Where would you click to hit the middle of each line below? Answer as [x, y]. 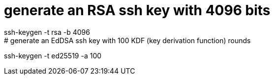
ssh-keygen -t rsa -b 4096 [47, 32]
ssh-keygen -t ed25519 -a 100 [53, 55]
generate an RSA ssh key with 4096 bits [137, 10]
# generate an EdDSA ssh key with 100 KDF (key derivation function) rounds [127, 40]
